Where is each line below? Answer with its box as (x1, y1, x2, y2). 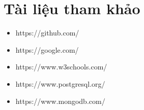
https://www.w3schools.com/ (15, 61, 107, 72)
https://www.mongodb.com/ (15, 95, 105, 106)
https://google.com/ (15, 44, 79, 55)
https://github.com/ (15, 27, 79, 38)
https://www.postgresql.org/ (15, 78, 105, 89)
